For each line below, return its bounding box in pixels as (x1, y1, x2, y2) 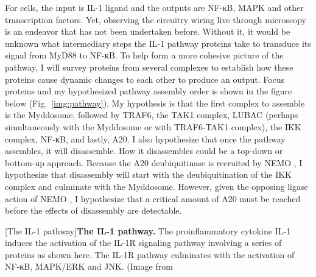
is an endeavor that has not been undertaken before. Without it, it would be (5, 25, 290, 38)
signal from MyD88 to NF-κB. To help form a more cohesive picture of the (5, 49, 284, 61)
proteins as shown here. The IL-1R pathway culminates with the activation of (5, 248, 295, 261)
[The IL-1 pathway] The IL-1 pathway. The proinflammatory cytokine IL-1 (5, 224, 291, 237)
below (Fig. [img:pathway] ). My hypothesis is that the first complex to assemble (5, 96, 305, 109)
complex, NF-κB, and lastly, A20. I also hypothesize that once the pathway (5, 132, 286, 145)
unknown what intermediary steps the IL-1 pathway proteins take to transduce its (5, 37, 311, 49)
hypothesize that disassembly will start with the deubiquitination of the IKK (5, 168, 292, 181)
